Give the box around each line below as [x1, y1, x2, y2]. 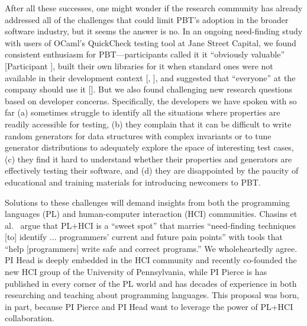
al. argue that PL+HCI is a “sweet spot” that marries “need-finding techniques [5, 219, 296, 231]
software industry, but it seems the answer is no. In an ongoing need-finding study [5, 25, 303, 37]
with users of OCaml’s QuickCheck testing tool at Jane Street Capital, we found [5, 36, 296, 49]
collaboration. [5, 312, 54, 324]
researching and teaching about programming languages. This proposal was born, [5, 289, 299, 301]
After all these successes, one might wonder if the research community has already [5, 2, 303, 14]
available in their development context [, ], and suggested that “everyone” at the [5, 71, 296, 84]
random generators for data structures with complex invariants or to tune [5, 129, 272, 142]
